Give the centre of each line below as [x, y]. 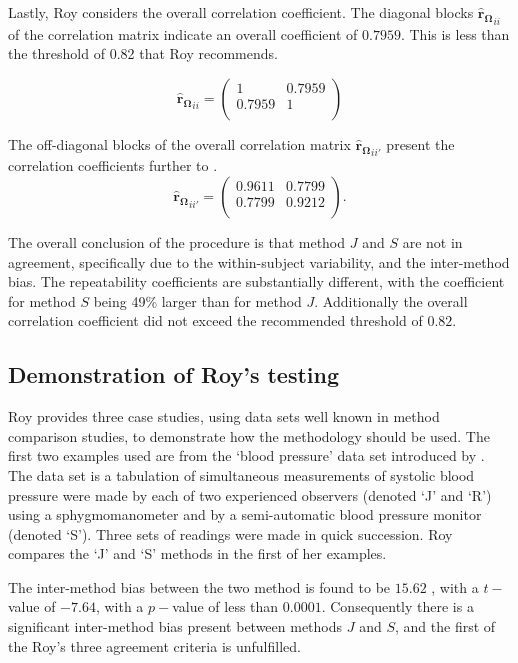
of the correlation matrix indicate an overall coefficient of [183, 33]
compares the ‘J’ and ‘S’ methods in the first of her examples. [197, 553]
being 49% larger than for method [197, 300]
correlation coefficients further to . [113, 165]
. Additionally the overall [391, 300]
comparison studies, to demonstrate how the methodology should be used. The [249, 435]
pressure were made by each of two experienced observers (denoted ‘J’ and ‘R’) [250, 494]
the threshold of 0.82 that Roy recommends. [143, 53]
